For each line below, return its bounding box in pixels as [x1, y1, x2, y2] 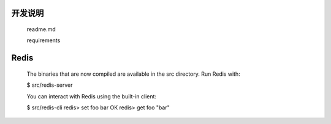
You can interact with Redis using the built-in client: [26, 92, 156, 100]
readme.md [26, 26, 56, 33]
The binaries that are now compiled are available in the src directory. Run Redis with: [26, 70, 240, 78]
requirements [26, 37, 61, 44]
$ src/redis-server [26, 81, 73, 89]
